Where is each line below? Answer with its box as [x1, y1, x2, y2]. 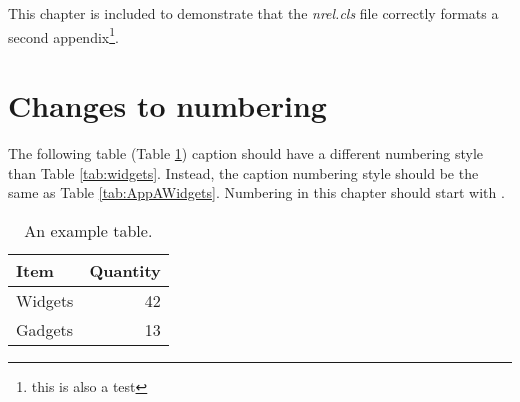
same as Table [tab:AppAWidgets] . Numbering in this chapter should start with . [8, 182, 505, 203]
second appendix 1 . [8, 23, 119, 47]
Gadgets [16, 317, 74, 341]
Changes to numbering [8, 85, 327, 126]
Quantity [89, 258, 161, 282]
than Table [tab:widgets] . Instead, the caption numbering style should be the [8, 162, 479, 183]
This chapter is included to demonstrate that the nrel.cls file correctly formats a [8, 3, 499, 23]
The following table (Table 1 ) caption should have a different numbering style [8, 142, 484, 163]
